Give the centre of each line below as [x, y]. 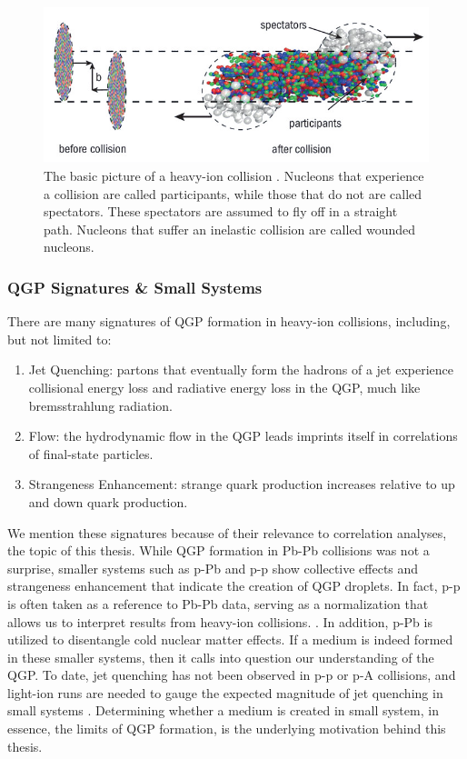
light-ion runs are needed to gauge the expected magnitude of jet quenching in [225, 692]
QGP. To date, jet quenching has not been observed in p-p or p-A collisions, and [232, 675]
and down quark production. [108, 501]
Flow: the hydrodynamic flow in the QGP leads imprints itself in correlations [243, 436]
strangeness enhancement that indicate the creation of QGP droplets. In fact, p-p [234, 586]
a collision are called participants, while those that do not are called [233, 193]
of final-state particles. [91, 453]
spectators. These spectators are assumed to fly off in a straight [221, 211]
